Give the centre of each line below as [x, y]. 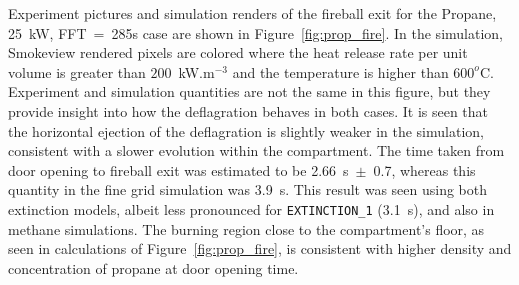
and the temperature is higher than [340, 71]
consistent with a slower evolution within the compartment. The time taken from [256, 150]
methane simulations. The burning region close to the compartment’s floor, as [246, 228]
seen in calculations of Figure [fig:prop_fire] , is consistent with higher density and [260, 248]
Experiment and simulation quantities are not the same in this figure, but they [249, 91]
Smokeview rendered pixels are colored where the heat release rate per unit [238, 52]
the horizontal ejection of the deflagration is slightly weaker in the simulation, [246, 130]
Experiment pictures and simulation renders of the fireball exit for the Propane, [252, 13]
